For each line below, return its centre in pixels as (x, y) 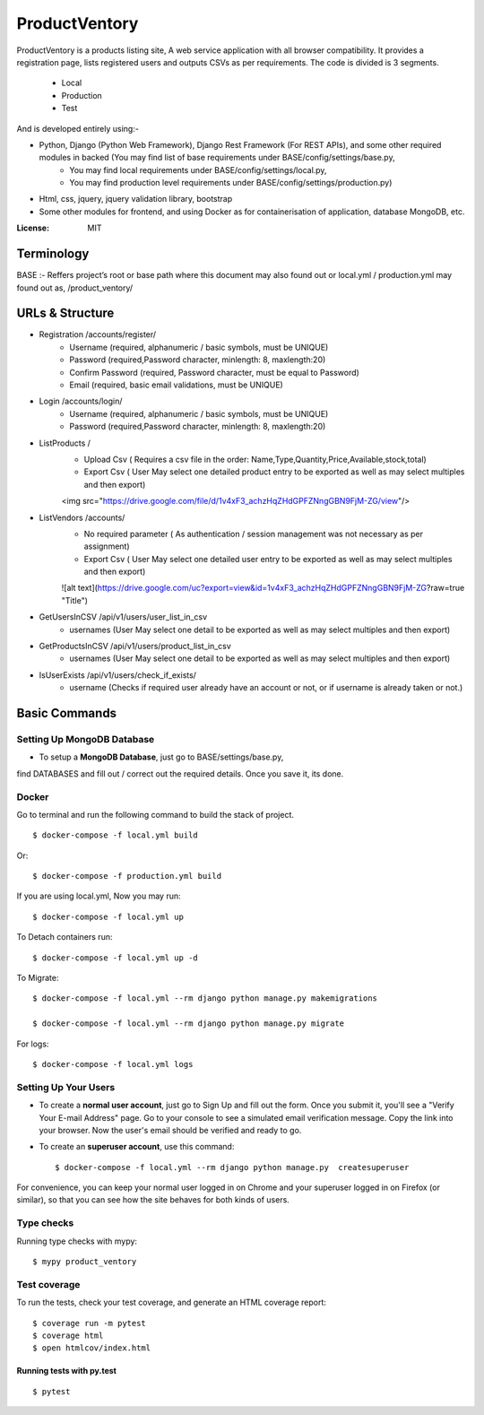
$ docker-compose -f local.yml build (116, 835)
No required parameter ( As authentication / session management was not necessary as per (254, 534)
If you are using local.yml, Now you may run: (99, 896)
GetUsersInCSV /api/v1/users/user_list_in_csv (123, 617)
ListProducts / (65, 443)
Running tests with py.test (66, 1371)
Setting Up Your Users (66, 1087)
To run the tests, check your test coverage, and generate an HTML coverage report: (172, 1302)
